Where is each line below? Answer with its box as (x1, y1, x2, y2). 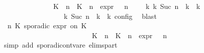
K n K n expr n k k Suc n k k (53, 1, 200, 11)
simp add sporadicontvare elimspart (4, 40, 118, 50)
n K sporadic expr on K (7, 20, 87, 31)
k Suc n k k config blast (63, 10, 157, 21)
